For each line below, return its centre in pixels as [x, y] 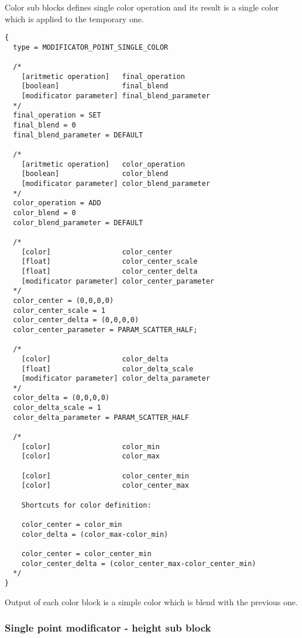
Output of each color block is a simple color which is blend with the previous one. [151, 601]
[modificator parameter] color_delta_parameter [116, 379]
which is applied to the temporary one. [74, 18]
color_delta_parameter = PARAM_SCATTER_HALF [101, 417]
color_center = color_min [72, 525]
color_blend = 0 [44, 213]
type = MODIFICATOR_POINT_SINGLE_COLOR [91, 47]
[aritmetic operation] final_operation [103, 76]
